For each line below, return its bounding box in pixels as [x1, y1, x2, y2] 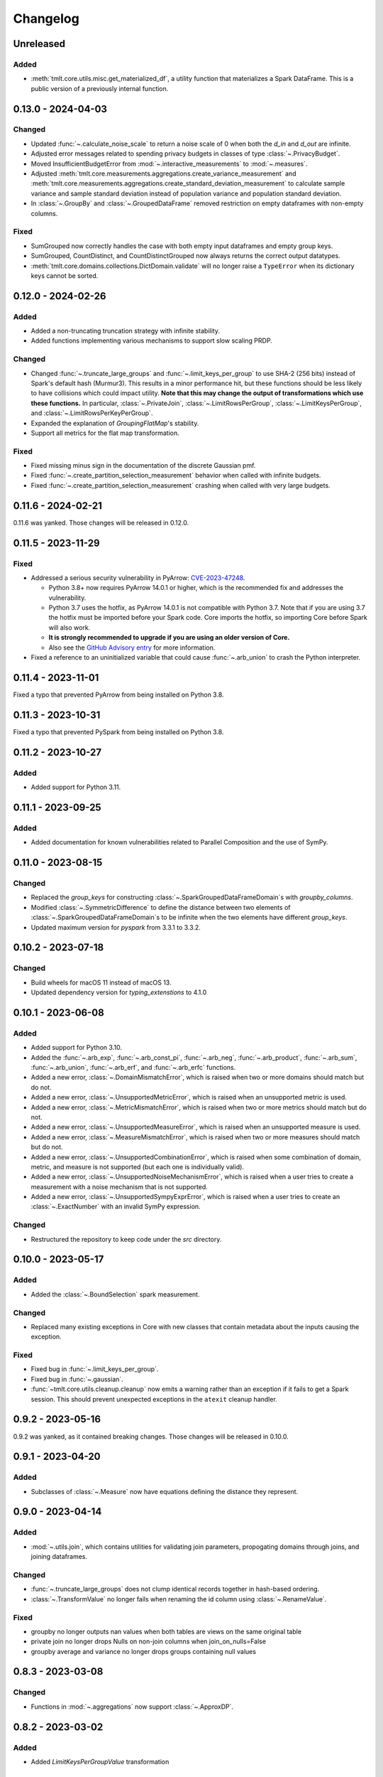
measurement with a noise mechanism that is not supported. [30, 1182, 209, 1191]
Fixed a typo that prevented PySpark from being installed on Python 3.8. [13, 727, 224, 736]
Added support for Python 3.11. [30, 783, 121, 792]
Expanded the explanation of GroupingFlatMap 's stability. [30, 419, 199, 427]
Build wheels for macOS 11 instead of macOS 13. [30, 978, 172, 987]
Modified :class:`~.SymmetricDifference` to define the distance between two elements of [30, 903, 291, 911]
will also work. [48, 623, 91, 632]
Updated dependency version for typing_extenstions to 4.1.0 [30, 988, 207, 997]
